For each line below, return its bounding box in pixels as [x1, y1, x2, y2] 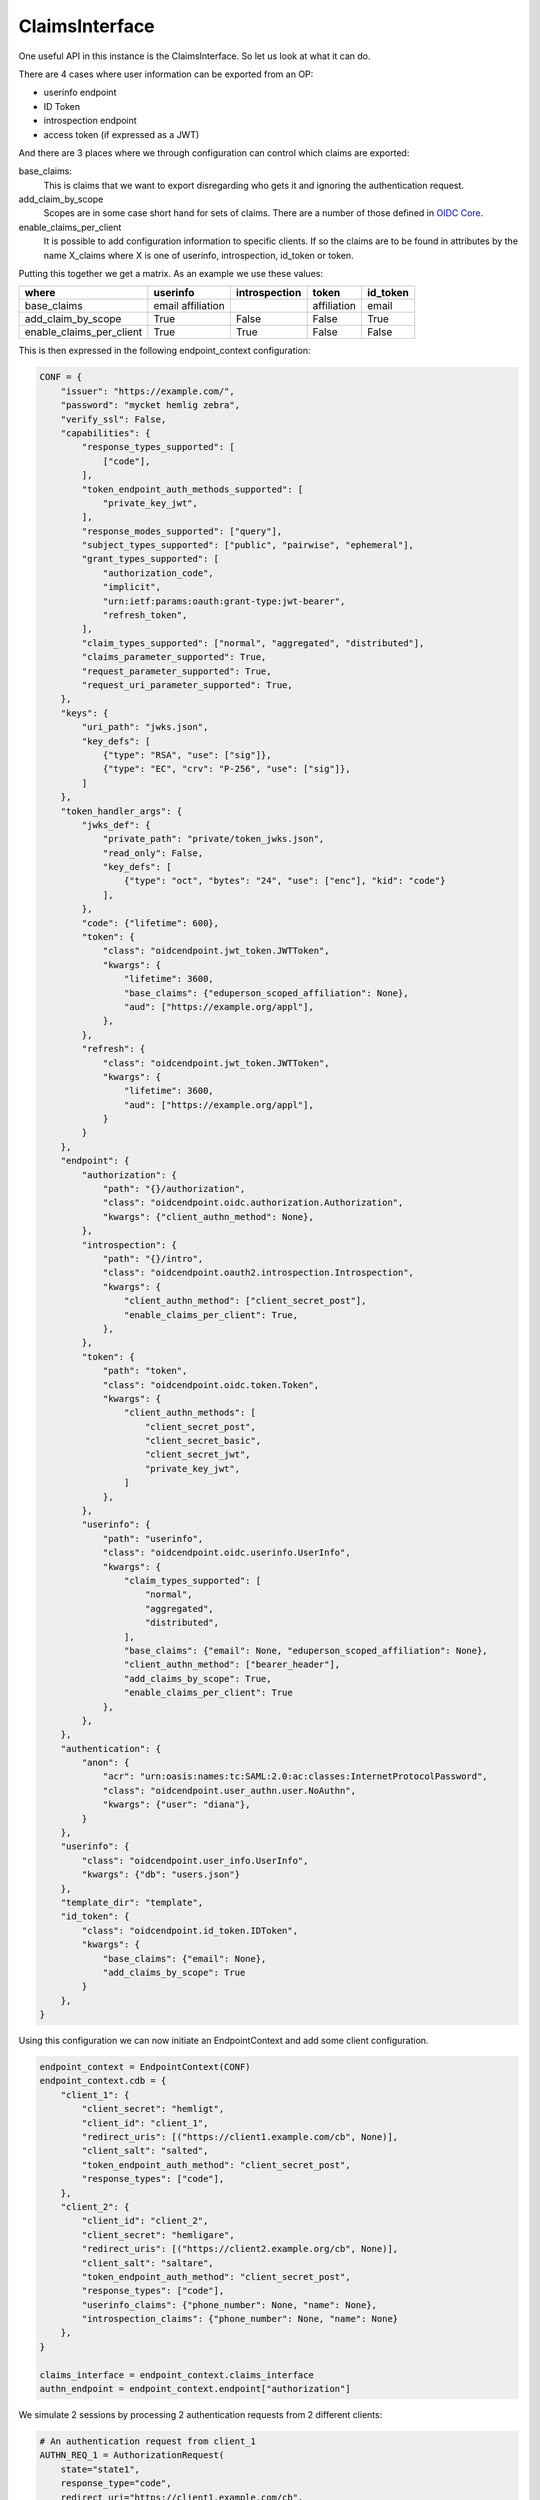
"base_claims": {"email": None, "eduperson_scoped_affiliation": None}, [123, 1645, 489, 1656]
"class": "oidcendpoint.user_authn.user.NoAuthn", [102, 1785, 357, 1796]
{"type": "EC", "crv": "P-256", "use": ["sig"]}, [102, 763, 351, 775]
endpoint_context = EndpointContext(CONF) [39, 2061, 251, 2073]
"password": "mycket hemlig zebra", [60, 400, 240, 411]
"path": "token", [102, 1365, 188, 1377]
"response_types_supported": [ [81, 441, 235, 453]
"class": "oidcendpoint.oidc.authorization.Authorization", [102, 1197, 404, 1209]
